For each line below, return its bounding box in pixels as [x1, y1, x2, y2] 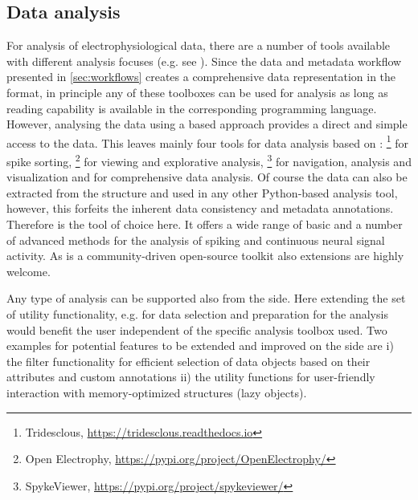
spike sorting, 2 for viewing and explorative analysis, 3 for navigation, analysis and [6, 151, 412, 169]
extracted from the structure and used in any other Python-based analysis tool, [6, 184, 398, 201]
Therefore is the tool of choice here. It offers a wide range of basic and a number [6, 216, 403, 233]
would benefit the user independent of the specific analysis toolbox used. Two [6, 321, 387, 338]
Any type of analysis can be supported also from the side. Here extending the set [6, 290, 406, 307]
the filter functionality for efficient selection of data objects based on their [6, 352, 371, 369]
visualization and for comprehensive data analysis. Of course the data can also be [6, 169, 408, 185]
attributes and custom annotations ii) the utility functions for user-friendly [6, 368, 375, 385]
